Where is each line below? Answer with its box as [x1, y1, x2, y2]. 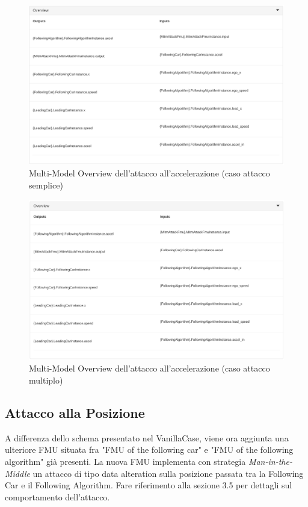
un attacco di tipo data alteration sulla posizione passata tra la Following [32, 467, 304, 479]
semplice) [29, 179, 63, 191]
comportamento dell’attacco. [5, 490, 110, 503]
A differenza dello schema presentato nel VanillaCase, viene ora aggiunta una [5, 431, 289, 444]
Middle [5, 467, 30, 479]
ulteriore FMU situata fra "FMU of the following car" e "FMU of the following [5, 443, 294, 456]
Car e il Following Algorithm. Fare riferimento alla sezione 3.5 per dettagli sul [5, 479, 292, 491]
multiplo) [29, 374, 63, 387]
